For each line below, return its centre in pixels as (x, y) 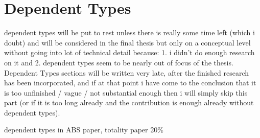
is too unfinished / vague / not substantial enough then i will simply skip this (126, 92)
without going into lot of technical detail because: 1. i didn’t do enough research (129, 52)
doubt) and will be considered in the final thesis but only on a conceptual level (127, 42)
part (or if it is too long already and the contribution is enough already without (129, 102)
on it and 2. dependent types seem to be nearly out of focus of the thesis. (119, 62)
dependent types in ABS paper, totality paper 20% (84, 130)
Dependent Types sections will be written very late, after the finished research (127, 72)
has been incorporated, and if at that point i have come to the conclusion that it (130, 83)
